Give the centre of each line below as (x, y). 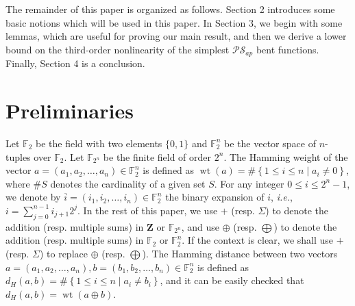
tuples (18, 156)
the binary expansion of (215, 197)
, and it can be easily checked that (232, 280)
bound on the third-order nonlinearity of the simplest (118, 49)
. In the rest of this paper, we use (148, 210)
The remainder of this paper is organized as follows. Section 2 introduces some (170, 9)
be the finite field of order (157, 156)
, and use (200, 226)
